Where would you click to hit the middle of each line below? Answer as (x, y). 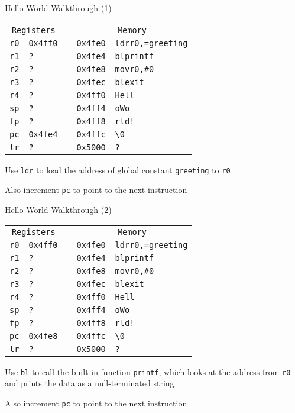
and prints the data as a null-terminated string (90, 383)
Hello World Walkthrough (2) (58, 209)
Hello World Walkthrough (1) (58, 8)
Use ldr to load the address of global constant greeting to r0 (118, 170)
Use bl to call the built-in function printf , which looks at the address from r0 (148, 371)
